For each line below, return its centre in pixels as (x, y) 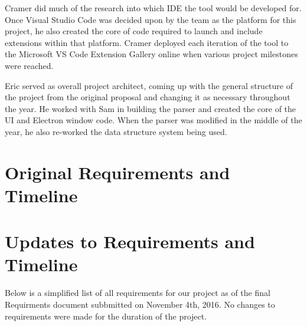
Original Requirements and (117, 172)
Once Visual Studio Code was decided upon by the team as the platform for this (151, 19)
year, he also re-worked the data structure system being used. (116, 131)
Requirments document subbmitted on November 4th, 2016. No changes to (140, 304)
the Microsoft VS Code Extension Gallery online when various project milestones (151, 54)
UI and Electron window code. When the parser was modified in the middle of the (153, 120)
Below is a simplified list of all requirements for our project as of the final (138, 293)
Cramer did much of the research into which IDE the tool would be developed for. (153, 8)
